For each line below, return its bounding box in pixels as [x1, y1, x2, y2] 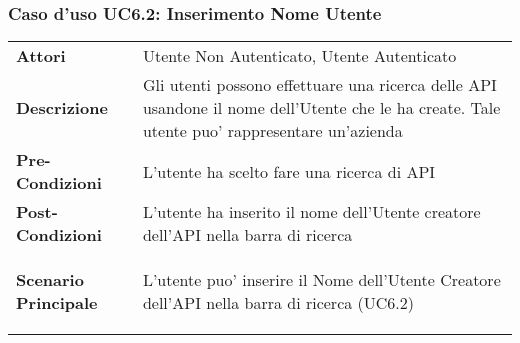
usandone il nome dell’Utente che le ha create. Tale [142, 96, 501, 120]
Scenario [16, 268, 84, 292]
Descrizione [16, 96, 108, 120]
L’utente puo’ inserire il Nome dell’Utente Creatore [142, 268, 501, 292]
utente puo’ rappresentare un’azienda [142, 119, 403, 143]
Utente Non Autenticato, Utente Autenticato [142, 44, 457, 68]
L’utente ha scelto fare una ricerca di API [142, 159, 436, 183]
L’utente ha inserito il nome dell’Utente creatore [142, 200, 481, 224]
